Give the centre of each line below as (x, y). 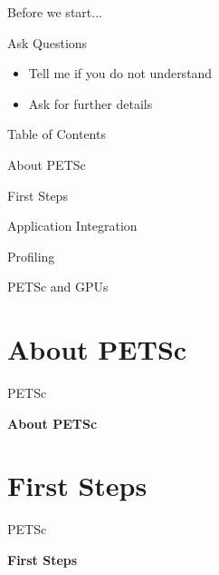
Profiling (31, 256)
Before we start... (55, 12)
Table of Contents (57, 134)
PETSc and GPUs (58, 287)
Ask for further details (90, 103)
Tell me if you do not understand (120, 73)
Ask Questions (48, 42)
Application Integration (72, 226)
